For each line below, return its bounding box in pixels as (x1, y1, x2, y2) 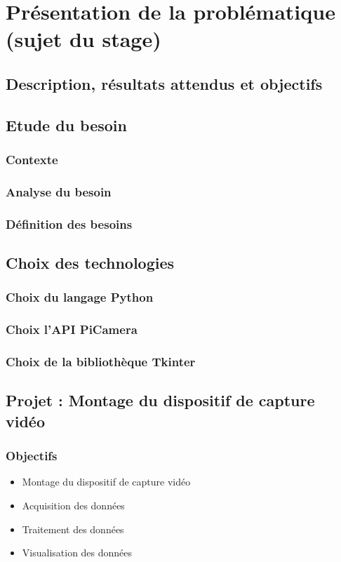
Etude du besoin (6, 114, 127, 135)
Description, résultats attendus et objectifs (6, 72, 323, 94)
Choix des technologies (6, 252, 175, 274)
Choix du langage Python (6, 288, 154, 306)
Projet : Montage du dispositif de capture (6, 389, 315, 411)
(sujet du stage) (6, 25, 161, 53)
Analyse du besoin (6, 182, 112, 200)
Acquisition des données (22, 497, 125, 512)
